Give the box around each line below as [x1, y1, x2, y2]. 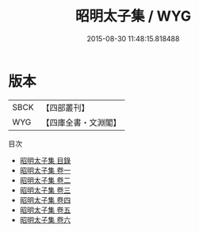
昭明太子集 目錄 [19, 155, 71, 165]
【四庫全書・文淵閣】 [41, 116, 121, 127]
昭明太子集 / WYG [75, 7, 192, 25]
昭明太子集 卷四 [19, 195, 71, 204]
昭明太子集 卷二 [19, 175, 71, 184]
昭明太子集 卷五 [19, 205, 71, 215]
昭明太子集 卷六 [19, 215, 71, 224]
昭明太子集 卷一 [19, 165, 71, 175]
